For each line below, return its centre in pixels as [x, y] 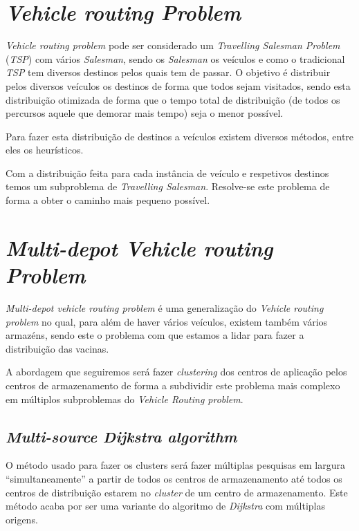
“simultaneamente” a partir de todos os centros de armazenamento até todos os [174, 478]
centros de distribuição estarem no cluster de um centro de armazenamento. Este [177, 492]
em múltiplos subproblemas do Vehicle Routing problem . [125, 399]
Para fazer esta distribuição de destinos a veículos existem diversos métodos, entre [180, 136]
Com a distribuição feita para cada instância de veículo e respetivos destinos [167, 173]
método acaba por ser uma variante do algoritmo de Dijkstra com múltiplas [166, 506]
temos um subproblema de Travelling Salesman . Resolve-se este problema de [168, 186]
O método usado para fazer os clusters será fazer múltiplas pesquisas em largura [175, 465]
